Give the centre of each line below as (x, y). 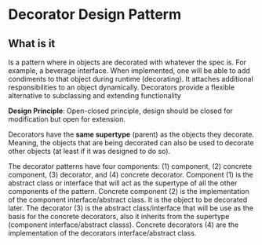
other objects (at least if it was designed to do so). (89, 151)
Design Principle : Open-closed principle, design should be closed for (120, 111)
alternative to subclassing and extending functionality (95, 95)
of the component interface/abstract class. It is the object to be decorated (128, 199)
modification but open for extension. (67, 119)
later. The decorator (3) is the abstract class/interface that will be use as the (131, 208)
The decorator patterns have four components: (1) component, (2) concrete (130, 166)
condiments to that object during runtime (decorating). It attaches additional (131, 79)
